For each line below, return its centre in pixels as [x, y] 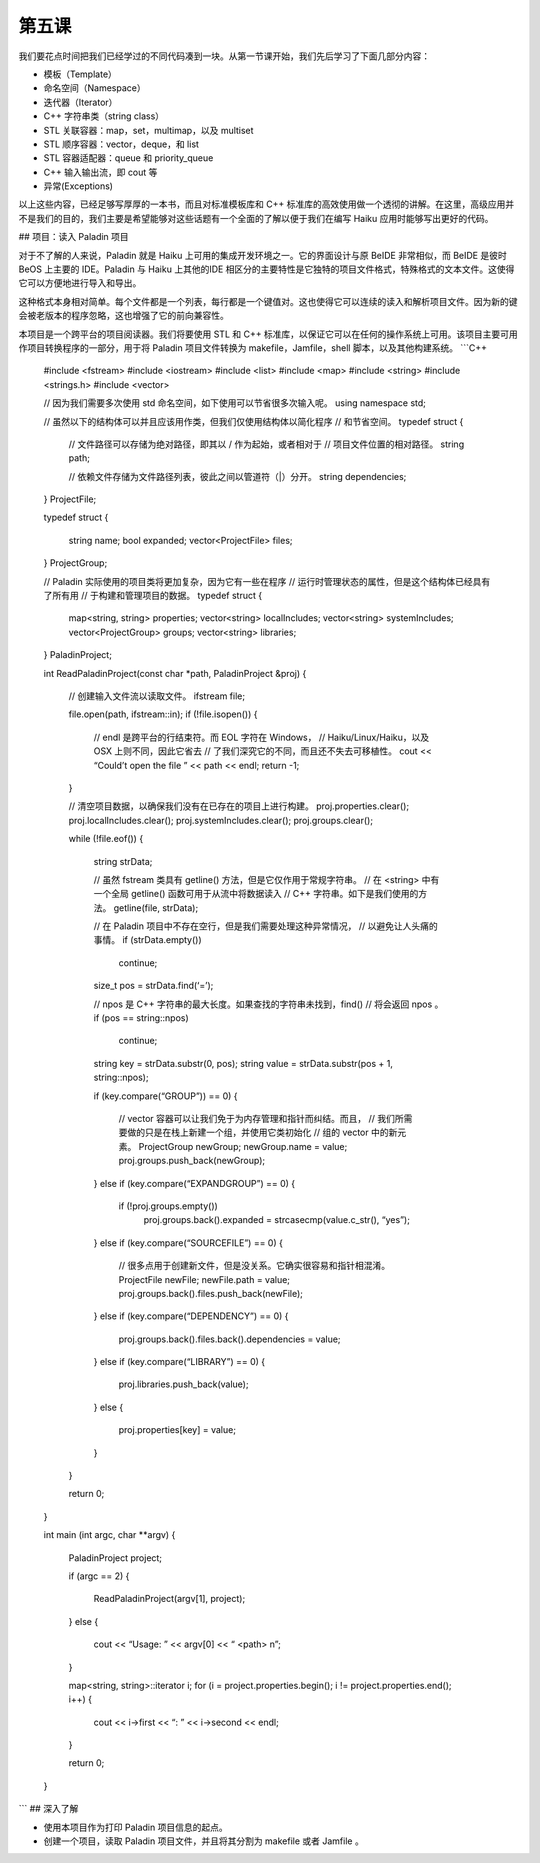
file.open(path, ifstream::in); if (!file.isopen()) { [163, 714]
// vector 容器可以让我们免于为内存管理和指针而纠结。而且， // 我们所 [261, 1118]
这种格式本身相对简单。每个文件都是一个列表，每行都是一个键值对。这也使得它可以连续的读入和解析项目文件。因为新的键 [268, 301]
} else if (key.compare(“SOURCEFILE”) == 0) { [188, 1242]
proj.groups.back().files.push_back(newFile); [211, 1293]
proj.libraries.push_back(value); [183, 1384]
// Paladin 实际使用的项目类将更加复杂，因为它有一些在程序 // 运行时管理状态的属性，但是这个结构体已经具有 [267, 581]
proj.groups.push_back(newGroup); [191, 1161]
